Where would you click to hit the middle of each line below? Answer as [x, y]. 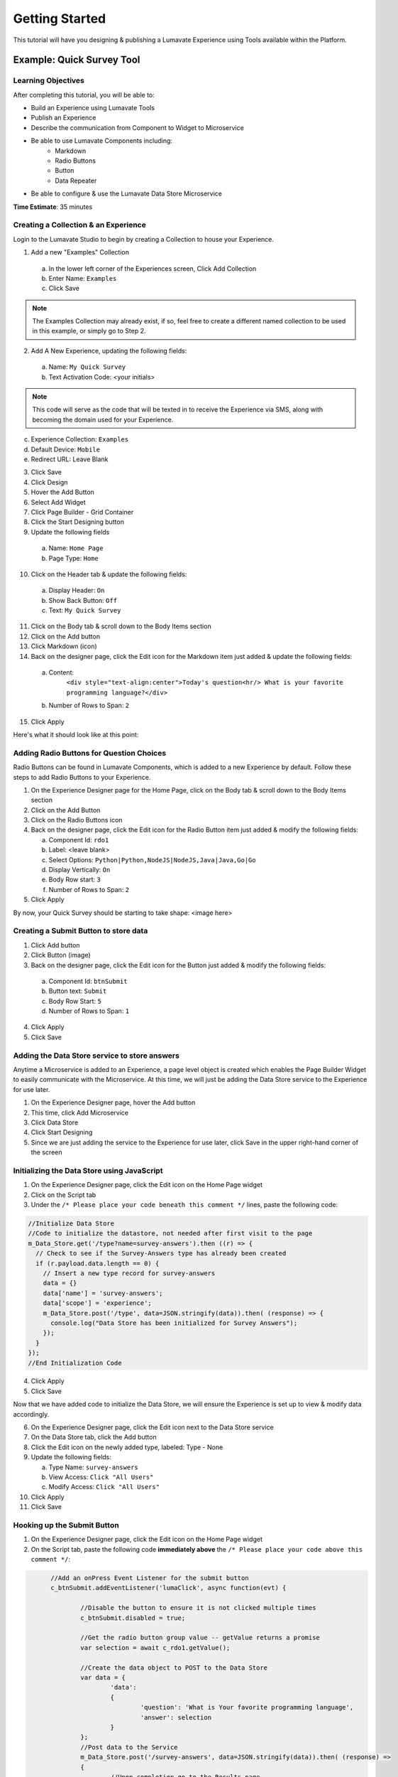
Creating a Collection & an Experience [80, 225]
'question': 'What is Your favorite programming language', [247, 1707]
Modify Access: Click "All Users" [104, 1487]
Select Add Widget [59, 502]
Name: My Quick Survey [87, 367]
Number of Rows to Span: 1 [89, 1011]
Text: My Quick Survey [85, 611]
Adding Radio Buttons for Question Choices [90, 753]
